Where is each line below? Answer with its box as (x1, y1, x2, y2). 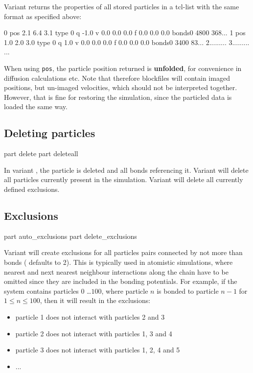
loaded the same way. (4, 101, 68, 112)
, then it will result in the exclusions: (40, 295, 151, 305)
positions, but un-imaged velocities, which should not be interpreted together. (4, 82, 237, 93)
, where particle (101, 285, 148, 296)
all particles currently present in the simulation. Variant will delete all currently (4, 174, 243, 185)
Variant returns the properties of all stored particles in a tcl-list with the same (4, 1, 239, 11)
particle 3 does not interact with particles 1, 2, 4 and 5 (15, 345, 180, 355)
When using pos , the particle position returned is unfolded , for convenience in (4, 63, 242, 73)
